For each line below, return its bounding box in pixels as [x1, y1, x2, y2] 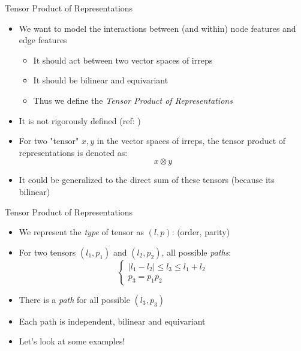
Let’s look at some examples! [19, 335, 125, 347]
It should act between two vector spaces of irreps [33, 53, 213, 66]
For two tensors [19, 245, 76, 258]
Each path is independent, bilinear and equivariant [19, 314, 206, 327]
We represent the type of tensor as [19, 226, 145, 238]
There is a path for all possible [19, 293, 130, 305]
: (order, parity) [171, 226, 230, 238]
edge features [19, 34, 67, 46]
